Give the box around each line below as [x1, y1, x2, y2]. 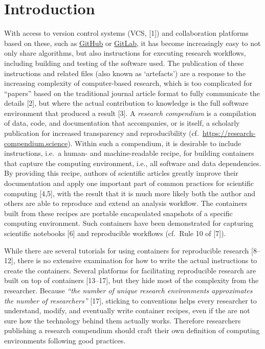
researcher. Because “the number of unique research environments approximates [4, 285, 253, 295]
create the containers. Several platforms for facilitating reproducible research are [4, 265, 256, 275]
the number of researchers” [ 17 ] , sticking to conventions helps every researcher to [4, 295, 257, 306]
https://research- [202, 128, 256, 138]
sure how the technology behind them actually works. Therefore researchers [4, 315, 241, 325]
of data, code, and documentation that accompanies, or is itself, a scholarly [4, 118, 240, 128]
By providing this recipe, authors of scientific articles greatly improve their [4, 168, 238, 178]
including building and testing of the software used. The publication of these [4, 57, 244, 68]
